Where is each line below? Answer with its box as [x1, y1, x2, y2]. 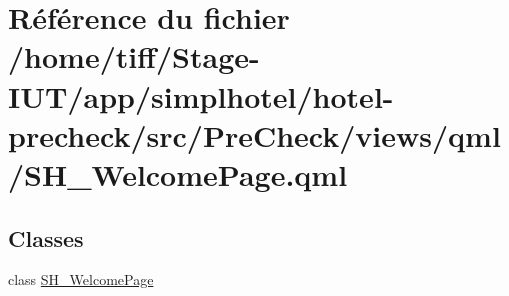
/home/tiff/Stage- [8, 36, 260, 77]
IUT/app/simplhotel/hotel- [8, 75, 394, 116]
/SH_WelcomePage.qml [8, 153, 348, 194]
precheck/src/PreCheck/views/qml [8, 114, 501, 155]
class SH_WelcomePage [8, 269, 154, 290]
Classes [8, 222, 84, 253]
